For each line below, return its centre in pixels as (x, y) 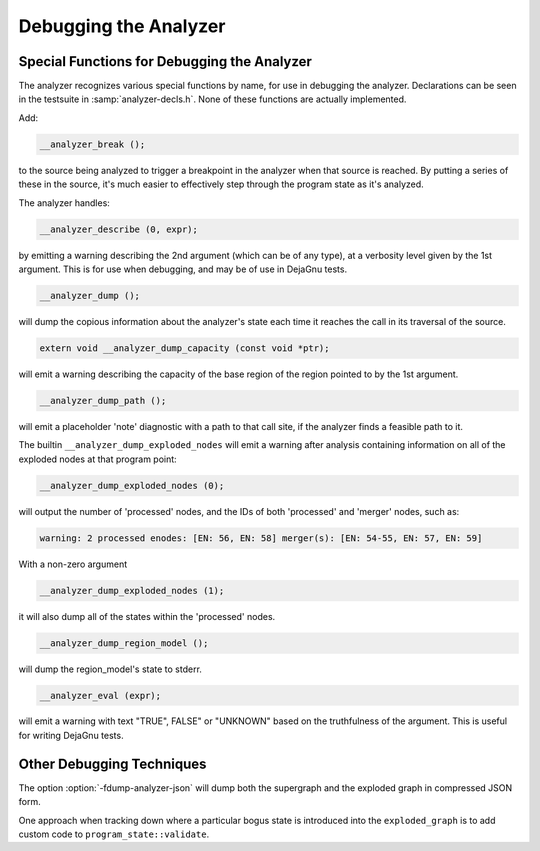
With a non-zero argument (73, 564)
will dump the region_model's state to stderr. (110, 669)
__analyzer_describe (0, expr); (119, 229)
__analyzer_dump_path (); (103, 400)
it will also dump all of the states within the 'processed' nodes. (147, 616)
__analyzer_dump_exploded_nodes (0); (132, 485)
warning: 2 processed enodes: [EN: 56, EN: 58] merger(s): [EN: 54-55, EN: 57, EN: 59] (261, 538)
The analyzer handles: (64, 202)
